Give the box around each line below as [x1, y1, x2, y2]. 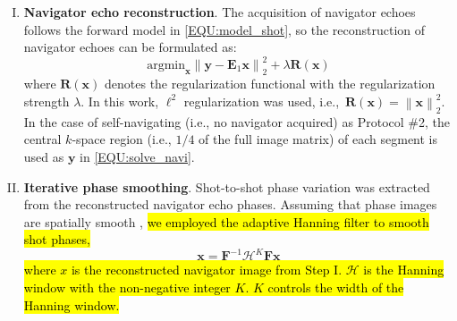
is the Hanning [363, 260, 444, 279]
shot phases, [23, 230, 90, 249]
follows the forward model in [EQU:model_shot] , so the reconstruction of [23, 20, 426, 38]
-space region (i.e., [72, 130, 172, 148]
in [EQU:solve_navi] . [80, 147, 195, 165]
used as [23, 147, 64, 165]
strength [23, 91, 70, 110]
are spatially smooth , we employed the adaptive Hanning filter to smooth [23, 212, 429, 231]
